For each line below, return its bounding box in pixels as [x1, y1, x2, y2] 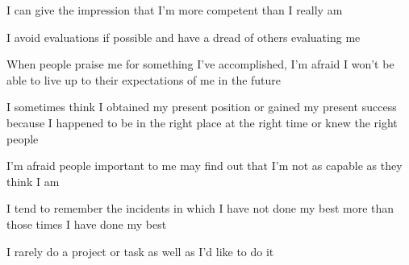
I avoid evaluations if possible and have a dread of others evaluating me [6, 28, 361, 45]
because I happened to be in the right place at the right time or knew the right [6, 114, 398, 130]
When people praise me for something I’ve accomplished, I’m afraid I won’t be [6, 56, 394, 72]
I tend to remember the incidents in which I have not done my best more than [6, 200, 394, 217]
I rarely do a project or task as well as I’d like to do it [6, 242, 274, 259]
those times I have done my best [6, 215, 167, 232]
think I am [6, 172, 60, 189]
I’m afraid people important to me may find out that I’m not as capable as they [6, 157, 403, 174]
